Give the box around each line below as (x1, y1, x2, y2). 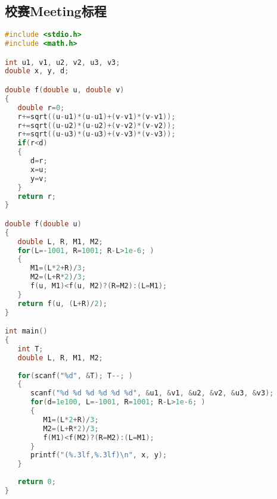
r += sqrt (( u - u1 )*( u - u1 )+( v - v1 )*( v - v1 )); (17, 112, 176, 121)
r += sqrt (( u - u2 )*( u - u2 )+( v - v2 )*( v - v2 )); (17, 121, 176, 130)
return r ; (17, 192, 56, 201)
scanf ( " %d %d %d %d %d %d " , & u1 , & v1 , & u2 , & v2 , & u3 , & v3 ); (30, 389, 274, 398)
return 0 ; (17, 478, 56, 486)
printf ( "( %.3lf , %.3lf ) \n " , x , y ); (30, 451, 167, 460)
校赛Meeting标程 (5, 2, 107, 20)
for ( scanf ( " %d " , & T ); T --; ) (17, 371, 133, 380)
